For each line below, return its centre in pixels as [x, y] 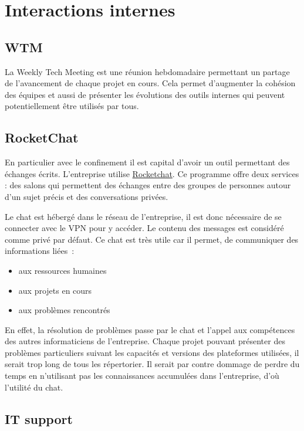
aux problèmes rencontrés [64, 310]
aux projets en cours [55, 290]
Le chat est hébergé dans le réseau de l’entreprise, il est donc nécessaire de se [143, 216]
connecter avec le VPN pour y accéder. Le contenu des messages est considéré [144, 228]
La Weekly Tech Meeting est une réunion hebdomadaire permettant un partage [147, 71]
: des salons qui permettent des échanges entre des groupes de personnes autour [148, 185]
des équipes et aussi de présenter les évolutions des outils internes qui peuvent [145, 94]
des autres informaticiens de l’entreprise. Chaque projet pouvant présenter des [145, 341]
